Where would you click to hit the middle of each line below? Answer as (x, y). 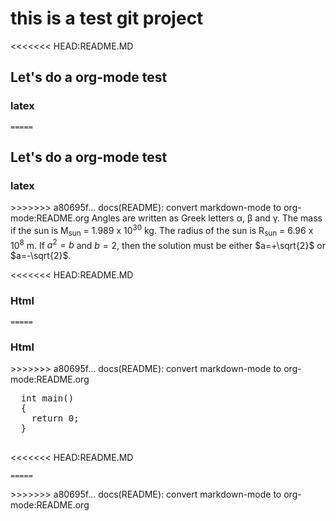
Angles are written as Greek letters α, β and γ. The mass (207, 218)
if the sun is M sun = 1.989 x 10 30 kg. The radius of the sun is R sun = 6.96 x (162, 231)
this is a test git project (107, 18)
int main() (47, 398)
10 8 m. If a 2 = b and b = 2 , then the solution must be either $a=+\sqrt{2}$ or (168, 244)
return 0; (55, 418)
